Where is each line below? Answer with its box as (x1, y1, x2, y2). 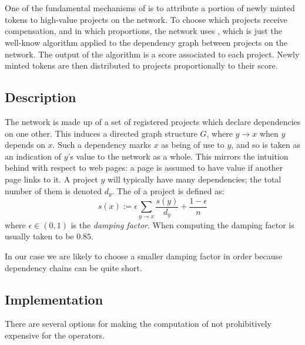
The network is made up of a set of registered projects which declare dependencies (5, 115, 301, 127)
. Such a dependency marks (52, 138, 151, 151)
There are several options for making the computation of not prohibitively (5, 317, 272, 330)
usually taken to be (5, 230, 74, 242)
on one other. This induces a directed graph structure (5, 127, 197, 139)
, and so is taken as (231, 138, 300, 151)
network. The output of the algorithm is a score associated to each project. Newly (5, 48, 300, 60)
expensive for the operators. (5, 329, 105, 341)
